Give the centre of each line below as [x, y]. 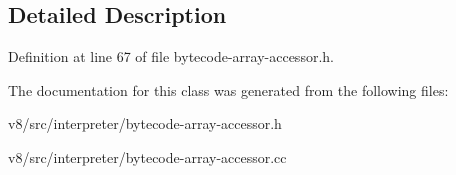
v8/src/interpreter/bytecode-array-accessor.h [145, 123]
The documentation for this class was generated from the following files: [228, 89]
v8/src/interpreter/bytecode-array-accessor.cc [147, 156]
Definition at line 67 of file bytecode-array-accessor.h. [171, 56]
